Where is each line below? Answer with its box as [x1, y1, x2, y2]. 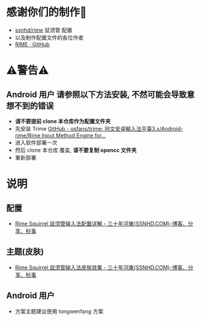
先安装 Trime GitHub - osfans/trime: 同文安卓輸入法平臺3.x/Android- [14, 125, 184, 132]
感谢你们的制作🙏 [6, 5, 87, 19]
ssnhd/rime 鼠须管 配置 [14, 26, 73, 34]
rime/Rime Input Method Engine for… [14, 131, 106, 139]
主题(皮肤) [6, 247, 44, 257]
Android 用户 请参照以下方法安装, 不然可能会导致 [6, 89, 187, 100]
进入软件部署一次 [14, 139, 58, 146]
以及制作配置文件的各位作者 [14, 34, 84, 41]
